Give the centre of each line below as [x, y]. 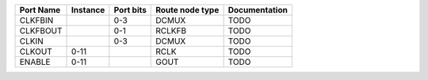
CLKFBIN [36, 20]
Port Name [40, 10]
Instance [88, 10]
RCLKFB [171, 30]
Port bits [130, 10]
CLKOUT [36, 51]
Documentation [258, 10]
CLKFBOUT [41, 30]
